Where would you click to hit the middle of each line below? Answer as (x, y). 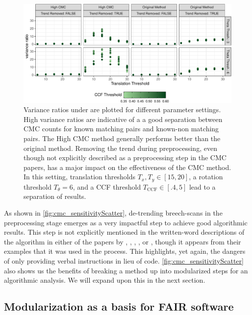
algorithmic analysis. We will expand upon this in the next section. (105, 280)
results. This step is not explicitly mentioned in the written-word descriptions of (124, 232)
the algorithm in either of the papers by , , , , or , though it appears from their (123, 241)
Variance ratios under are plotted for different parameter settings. (122, 109)
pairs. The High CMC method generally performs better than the (122, 138)
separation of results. (55, 196)
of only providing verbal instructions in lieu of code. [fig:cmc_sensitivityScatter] (124, 261)
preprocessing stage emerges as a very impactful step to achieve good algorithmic (126, 222)
